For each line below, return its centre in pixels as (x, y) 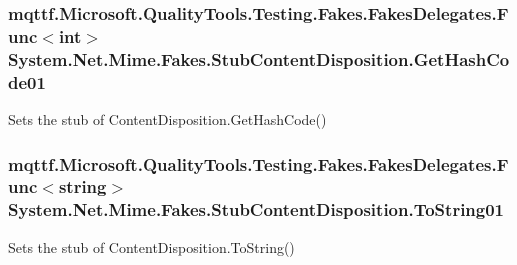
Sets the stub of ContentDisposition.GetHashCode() (167, 118)
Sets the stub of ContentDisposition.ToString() (151, 246)
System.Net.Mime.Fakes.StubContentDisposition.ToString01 (256, 209)
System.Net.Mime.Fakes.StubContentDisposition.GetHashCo (259, 58)
